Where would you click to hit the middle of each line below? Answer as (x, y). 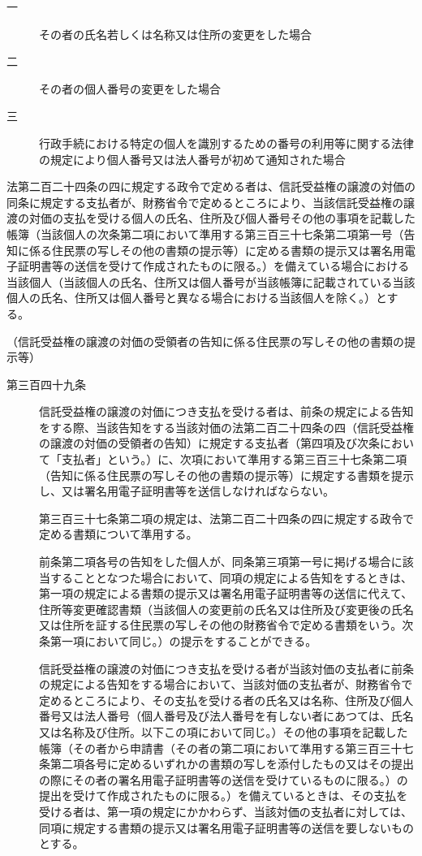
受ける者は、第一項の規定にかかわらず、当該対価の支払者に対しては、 (226, 811)
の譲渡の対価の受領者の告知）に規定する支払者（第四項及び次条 (209, 443)
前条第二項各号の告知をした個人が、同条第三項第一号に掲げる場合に (221, 562)
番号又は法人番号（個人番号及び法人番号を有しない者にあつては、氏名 (226, 716)
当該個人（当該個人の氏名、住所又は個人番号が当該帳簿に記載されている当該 (211, 281)
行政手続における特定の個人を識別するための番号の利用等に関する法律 (226, 143)
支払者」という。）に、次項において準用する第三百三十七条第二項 (234, 459)
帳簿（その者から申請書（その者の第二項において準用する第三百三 (215, 748)
